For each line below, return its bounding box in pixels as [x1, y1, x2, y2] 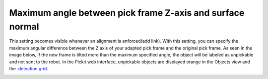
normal [9, 21, 39, 32]
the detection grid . [9, 65, 48, 71]
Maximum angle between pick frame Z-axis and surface [9, 7, 245, 18]
